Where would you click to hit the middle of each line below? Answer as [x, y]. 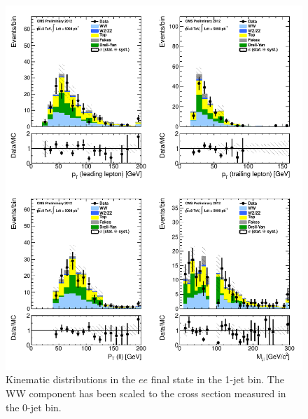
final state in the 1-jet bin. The [217, 379]
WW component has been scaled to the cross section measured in [146, 393]
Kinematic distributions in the [71, 379]
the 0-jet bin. [34, 407]
